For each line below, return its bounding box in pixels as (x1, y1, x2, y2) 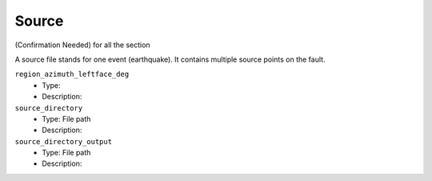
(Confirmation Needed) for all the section (14, 40, 151, 50)
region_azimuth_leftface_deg (14, 70, 130, 79)
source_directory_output (14, 137, 112, 146)
